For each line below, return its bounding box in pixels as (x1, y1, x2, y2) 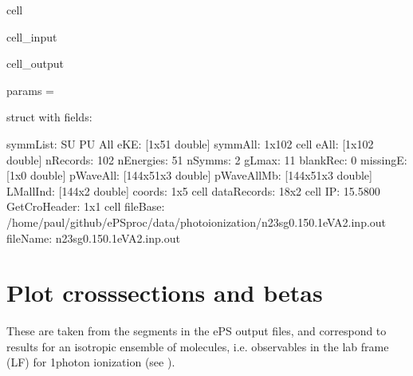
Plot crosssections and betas (6, 276, 323, 309)
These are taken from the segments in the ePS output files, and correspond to (6, 323, 387, 339)
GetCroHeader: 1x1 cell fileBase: (6, 198, 165, 215)
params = (6, 81, 55, 98)
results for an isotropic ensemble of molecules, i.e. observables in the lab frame (6, 338, 389, 354)
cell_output (6, 55, 64, 72)
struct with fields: (6, 109, 92, 125)
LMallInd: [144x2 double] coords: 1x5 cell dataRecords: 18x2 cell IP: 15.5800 (6, 182, 380, 199)
